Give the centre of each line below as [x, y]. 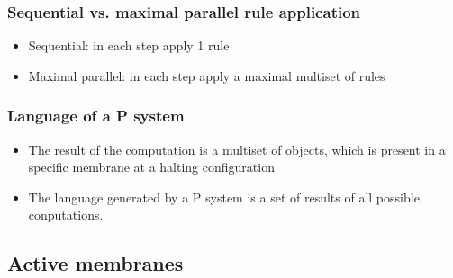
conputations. [66, 215]
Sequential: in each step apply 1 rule [129, 45]
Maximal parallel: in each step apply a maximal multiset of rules [207, 75]
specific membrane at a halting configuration [151, 167]
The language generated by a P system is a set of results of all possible [224, 197]
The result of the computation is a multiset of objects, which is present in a [237, 149]
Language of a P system [96, 116]
